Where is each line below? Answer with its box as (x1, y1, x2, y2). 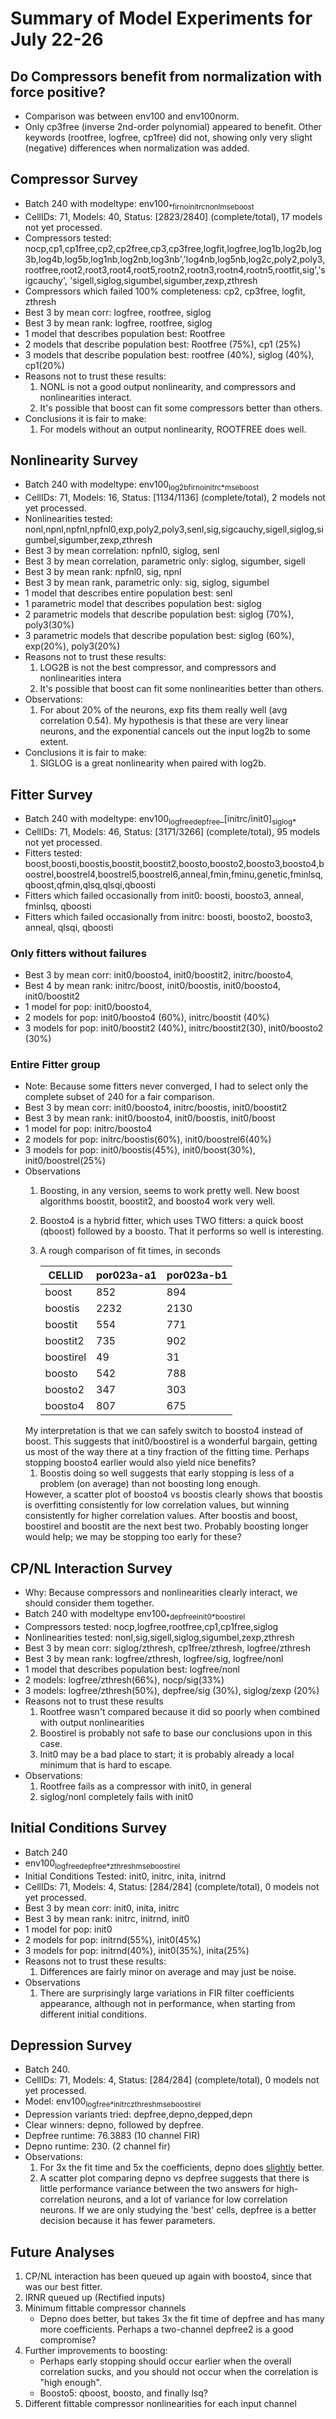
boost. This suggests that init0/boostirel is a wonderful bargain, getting (24, 1435, 318, 1447)
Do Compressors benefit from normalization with (10, 68, 322, 85)
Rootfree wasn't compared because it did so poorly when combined (39, 1706, 320, 1718)
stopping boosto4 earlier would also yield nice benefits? (24, 1457, 257, 1469)
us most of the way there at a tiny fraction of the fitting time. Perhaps (24, 1446, 310, 1458)
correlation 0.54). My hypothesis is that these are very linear (39, 715, 289, 727)
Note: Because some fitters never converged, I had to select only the (24, 1080, 309, 1092)
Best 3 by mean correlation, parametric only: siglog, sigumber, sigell (24, 555, 306, 567)
